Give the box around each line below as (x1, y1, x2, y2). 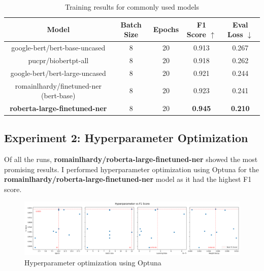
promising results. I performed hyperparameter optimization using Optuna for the (4, 164, 259, 174)
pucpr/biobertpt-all (28, 55, 89, 65)
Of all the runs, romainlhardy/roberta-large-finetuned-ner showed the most (4, 154, 258, 165)
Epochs (153, 24, 179, 35)
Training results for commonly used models (64, 2, 200, 12)
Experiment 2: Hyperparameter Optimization (4, 130, 248, 146)
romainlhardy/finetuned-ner (15, 80, 102, 91)
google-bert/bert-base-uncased (11, 42, 106, 53)
